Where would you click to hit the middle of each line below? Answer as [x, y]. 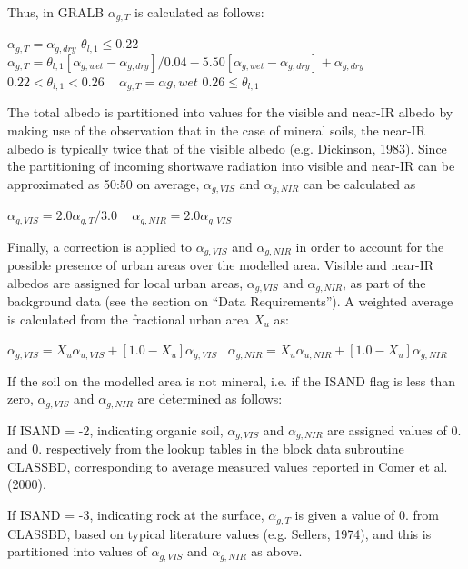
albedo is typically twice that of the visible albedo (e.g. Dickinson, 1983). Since [227, 148]
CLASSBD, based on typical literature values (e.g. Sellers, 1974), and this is [219, 533]
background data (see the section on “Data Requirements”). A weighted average [230, 301]
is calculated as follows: [199, 12]
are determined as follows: [210, 399]
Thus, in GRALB [56, 12]
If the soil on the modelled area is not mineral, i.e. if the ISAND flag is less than [231, 380]
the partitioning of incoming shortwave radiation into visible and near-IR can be [231, 166]
